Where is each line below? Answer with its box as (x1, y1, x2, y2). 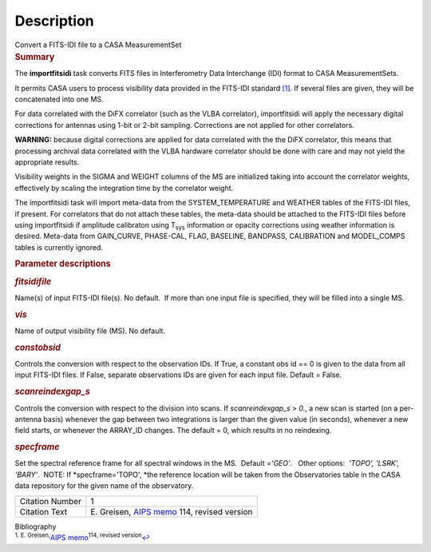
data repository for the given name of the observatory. (14, 481, 194, 490)
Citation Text (19, 506, 68, 517)
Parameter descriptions (14, 258, 111, 269)
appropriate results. (14, 157, 80, 167)
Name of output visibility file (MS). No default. (14, 326, 166, 336)
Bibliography (14, 522, 57, 531)
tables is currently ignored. (14, 242, 104, 252)
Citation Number (19, 495, 81, 506)
